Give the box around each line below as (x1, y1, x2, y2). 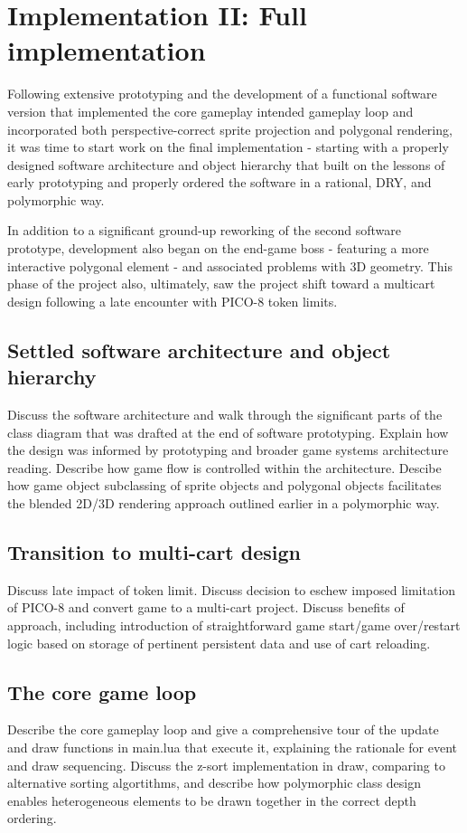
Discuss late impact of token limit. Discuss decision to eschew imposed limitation (7, 580, 456, 599)
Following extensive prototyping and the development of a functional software (7, 84, 437, 103)
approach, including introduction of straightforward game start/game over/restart (7, 615, 461, 634)
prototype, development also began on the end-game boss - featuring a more (7, 239, 429, 258)
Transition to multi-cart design (7, 537, 302, 565)
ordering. (7, 809, 57, 828)
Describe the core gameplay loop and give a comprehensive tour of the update (7, 720, 439, 739)
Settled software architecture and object (7, 336, 391, 364)
